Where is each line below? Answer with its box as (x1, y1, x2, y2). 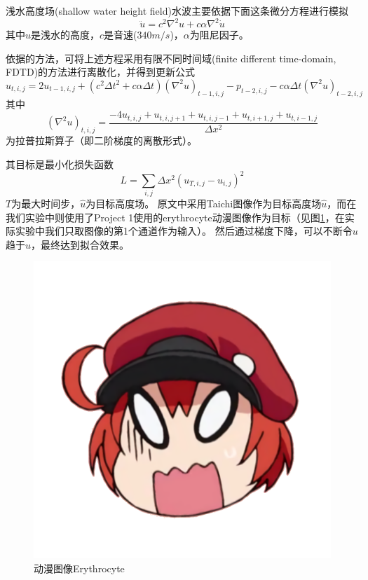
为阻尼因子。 (189, 27, 249, 42)
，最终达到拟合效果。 (31, 237, 130, 251)
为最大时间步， (11, 195, 81, 210)
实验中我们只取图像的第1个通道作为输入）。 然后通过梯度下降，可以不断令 (15, 223, 353, 238)
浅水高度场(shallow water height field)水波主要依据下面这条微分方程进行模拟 (6, 4, 348, 18)
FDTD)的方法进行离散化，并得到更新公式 (6, 64, 196, 79)
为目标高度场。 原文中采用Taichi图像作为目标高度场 (86, 195, 322, 210)
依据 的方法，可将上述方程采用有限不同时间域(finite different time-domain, (6, 50, 336, 65)
